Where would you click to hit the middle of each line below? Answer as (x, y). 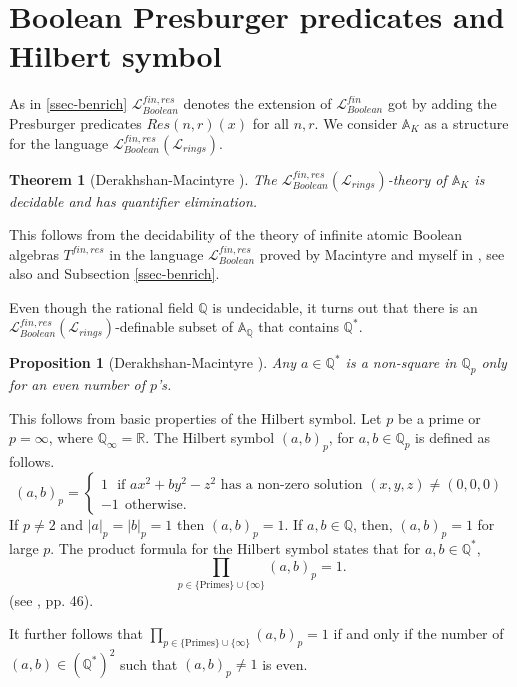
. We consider (356, 122)
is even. (285, 663)
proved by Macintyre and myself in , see (382, 253)
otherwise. (156, 505)
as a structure (466, 122)
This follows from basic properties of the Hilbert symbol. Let (195, 417)
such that (149, 663)
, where (71, 437)
